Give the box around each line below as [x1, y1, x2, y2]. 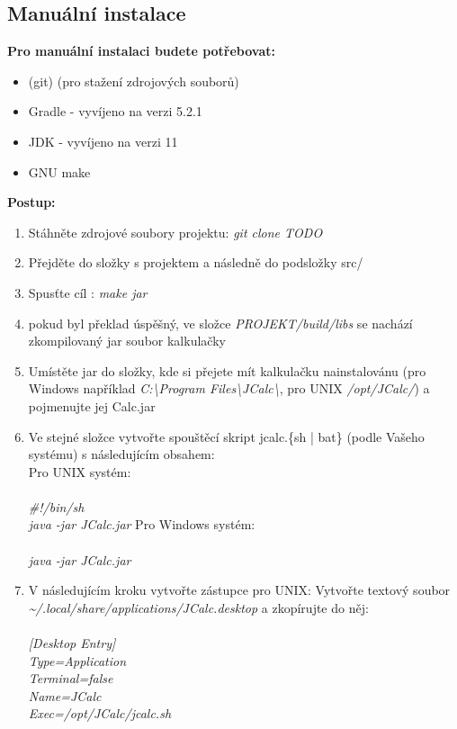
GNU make [28, 162, 91, 181]
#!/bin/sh [28, 497, 85, 516]
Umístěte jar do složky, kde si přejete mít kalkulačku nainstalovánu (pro [28, 361, 426, 380]
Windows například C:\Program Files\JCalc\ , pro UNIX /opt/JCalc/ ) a [28, 379, 430, 398]
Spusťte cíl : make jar [28, 283, 148, 301]
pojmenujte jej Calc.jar [28, 396, 156, 415]
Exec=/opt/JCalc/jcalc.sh [28, 704, 172, 723]
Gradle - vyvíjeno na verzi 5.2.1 [28, 102, 202, 121]
